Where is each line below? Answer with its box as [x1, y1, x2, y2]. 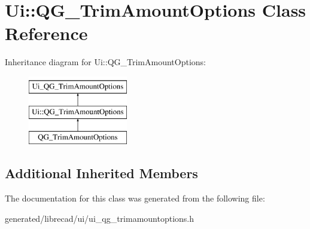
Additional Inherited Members [5, 164, 198, 182]
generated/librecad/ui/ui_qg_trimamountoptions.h [5, 212, 194, 224]
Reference [5, 21, 88, 45]
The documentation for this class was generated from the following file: [5, 192, 265, 204]
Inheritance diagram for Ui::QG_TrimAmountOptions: [5, 56, 206, 68]
